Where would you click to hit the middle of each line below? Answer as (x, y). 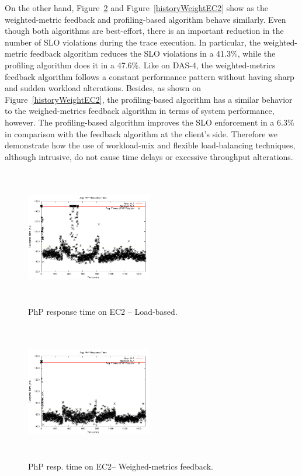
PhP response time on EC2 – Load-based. (103, 311)
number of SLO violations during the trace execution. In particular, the (133, 42)
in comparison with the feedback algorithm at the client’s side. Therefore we (141, 133)
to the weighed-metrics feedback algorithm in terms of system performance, (140, 111)
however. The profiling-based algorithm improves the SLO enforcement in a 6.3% (150, 122)
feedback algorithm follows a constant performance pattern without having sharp (150, 76)
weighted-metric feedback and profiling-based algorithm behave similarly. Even (145, 19)
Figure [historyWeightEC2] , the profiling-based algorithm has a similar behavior (149, 99)
